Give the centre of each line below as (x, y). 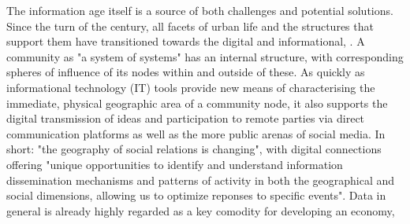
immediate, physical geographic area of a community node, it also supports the (197, 103)
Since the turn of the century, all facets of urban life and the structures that (190, 26)
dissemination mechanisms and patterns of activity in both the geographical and (201, 180)
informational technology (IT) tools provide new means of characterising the (191, 87)
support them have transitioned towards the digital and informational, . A (186, 41)
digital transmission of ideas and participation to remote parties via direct (186, 118)
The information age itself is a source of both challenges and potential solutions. (200, 10)
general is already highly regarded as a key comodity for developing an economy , (201, 210)
